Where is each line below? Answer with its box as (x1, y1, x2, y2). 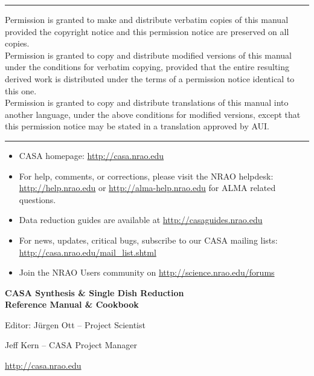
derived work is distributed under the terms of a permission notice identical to (5, 72, 295, 85)
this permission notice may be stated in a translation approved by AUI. (5, 120, 270, 132)
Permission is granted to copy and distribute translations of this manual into (5, 96, 289, 109)
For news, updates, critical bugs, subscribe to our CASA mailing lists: (19, 233, 278, 246)
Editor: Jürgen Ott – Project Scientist (5, 318, 146, 331)
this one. (5, 84, 37, 97)
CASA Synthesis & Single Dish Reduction (5, 286, 184, 299)
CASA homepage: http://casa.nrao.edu (19, 149, 164, 161)
